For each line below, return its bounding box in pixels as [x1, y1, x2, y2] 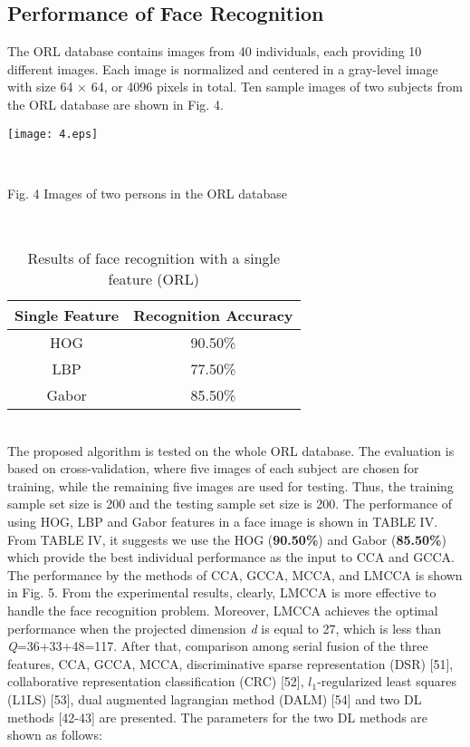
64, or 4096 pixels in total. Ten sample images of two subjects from [91, 77, 463, 96]
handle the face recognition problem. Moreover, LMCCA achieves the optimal [7, 600, 438, 619]
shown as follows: [7, 725, 102, 744]
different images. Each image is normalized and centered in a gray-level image [7, 59, 438, 78]
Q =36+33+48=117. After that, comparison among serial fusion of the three [7, 636, 428, 655]
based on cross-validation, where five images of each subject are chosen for [7, 459, 419, 478]
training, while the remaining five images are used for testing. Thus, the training [7, 476, 454, 495]
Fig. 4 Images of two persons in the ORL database [7, 183, 287, 202]
